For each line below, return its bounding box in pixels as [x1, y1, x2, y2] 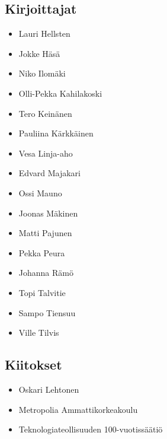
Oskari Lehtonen [18, 383, 79, 395]
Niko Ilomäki [18, 67, 66, 79]
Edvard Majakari [18, 167, 81, 179]
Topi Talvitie [18, 286, 66, 298]
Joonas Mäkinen [18, 206, 78, 219]
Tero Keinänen [18, 107, 72, 119]
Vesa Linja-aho [18, 147, 73, 159]
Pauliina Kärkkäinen [18, 127, 94, 139]
